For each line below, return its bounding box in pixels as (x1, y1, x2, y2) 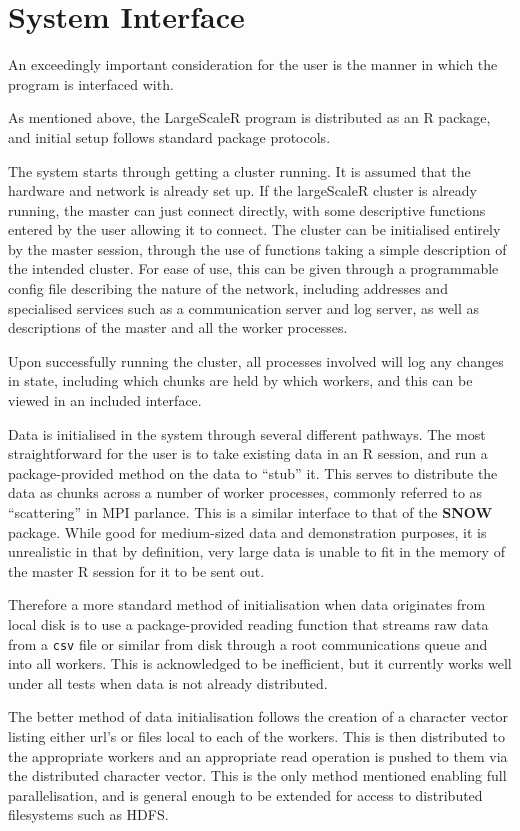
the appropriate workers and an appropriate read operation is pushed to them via (8, 745, 508, 766)
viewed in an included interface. (8, 390, 202, 411)
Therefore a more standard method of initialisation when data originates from (8, 594, 486, 615)
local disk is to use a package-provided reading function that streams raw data (8, 613, 489, 634)
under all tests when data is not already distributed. (8, 672, 328, 693)
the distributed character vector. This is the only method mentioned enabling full (8, 765, 507, 786)
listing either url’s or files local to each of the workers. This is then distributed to (8, 726, 505, 746)
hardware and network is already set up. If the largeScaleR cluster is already (8, 180, 477, 201)
